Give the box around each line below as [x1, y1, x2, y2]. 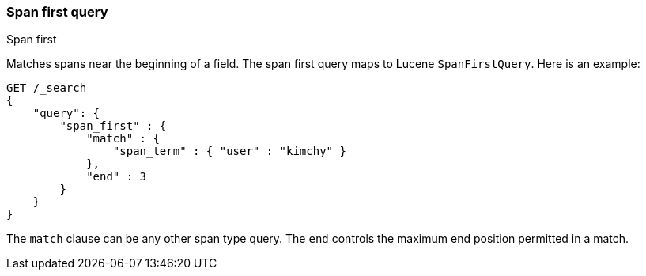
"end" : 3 [86, 170, 147, 183]
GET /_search [6, 81, 87, 95]
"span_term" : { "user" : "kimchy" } [112, 145, 346, 158]
